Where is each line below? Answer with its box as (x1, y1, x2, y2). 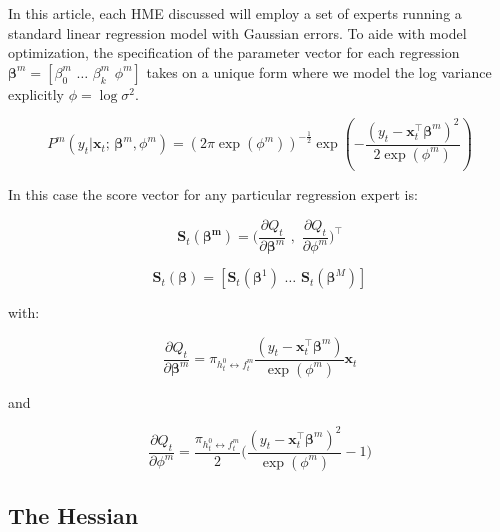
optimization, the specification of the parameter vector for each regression (8, 42, 460, 63)
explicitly (8, 83, 65, 104)
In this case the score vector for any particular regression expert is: (8, 184, 418, 205)
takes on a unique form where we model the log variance (146, 61, 492, 82)
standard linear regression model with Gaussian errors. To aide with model (8, 22, 467, 43)
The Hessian (8, 499, 139, 530)
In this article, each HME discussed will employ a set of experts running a (8, 3, 462, 23)
